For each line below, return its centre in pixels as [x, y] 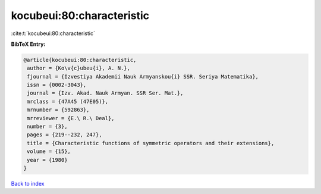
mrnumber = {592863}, [58, 110]
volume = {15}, [49, 151]
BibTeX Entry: [28, 44]
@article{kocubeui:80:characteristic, [80, 60]
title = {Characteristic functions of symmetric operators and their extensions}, [151, 143]
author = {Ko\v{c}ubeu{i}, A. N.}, [79, 68]
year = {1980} [47, 160]
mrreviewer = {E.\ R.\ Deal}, [71, 118]
